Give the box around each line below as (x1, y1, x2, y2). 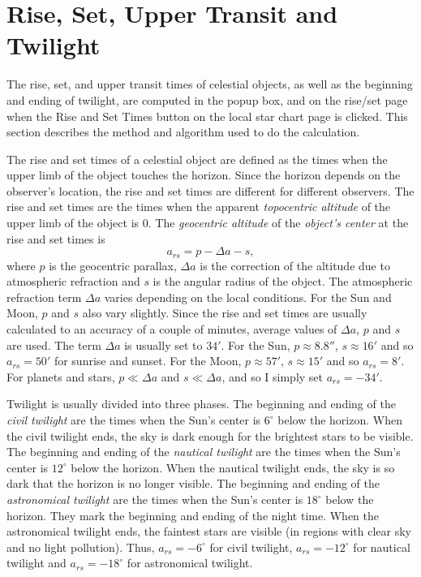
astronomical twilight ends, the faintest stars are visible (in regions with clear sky (6, 523, 411, 540)
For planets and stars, (6, 368, 115, 385)
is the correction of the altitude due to (200, 256, 390, 273)
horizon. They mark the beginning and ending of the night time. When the (6, 506, 380, 523)
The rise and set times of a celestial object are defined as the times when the (6, 150, 388, 167)
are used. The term (6, 336, 101, 353)
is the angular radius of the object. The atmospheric (153, 273, 413, 290)
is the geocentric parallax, (49, 256, 177, 273)
